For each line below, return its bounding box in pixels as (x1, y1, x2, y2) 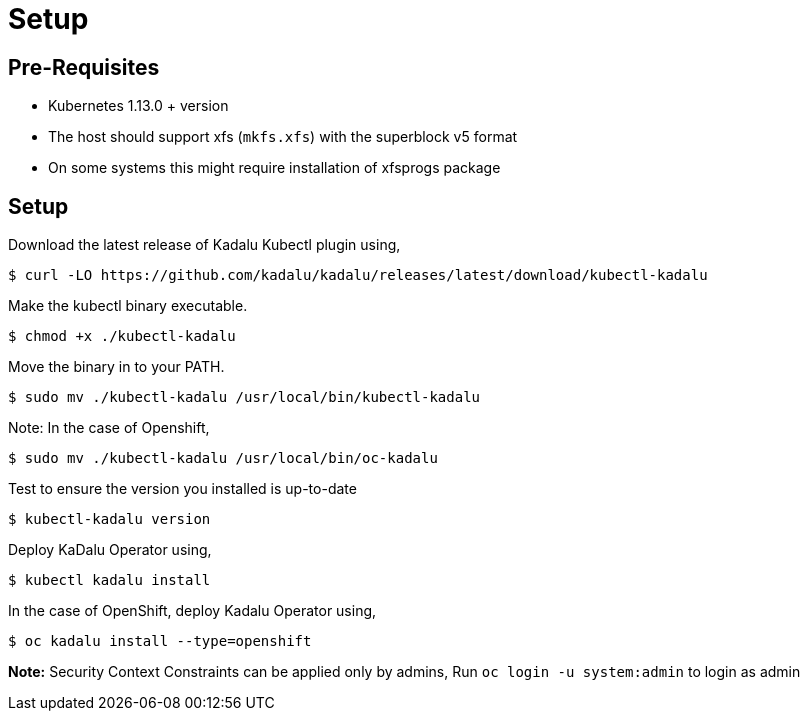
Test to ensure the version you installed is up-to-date (8, 480, 357, 498)
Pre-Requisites (8, 54, 160, 80)
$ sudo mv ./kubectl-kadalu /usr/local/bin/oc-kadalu (8, 450, 438, 467)
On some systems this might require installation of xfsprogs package (48, 159, 501, 177)
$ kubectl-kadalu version (8, 511, 211, 528)
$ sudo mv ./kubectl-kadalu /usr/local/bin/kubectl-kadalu (8, 389, 481, 406)
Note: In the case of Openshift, (8, 419, 210, 437)
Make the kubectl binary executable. (8, 297, 248, 315)
